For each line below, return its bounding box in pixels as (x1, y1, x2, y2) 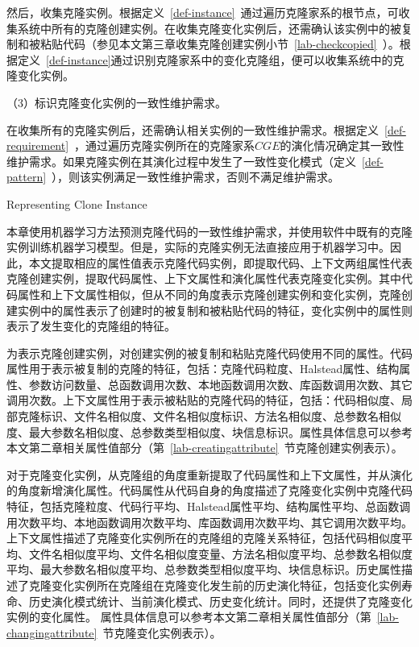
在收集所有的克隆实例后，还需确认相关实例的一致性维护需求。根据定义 (6, 121, 379, 138)
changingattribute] (6, 624, 97, 641)
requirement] (6, 137, 69, 154)
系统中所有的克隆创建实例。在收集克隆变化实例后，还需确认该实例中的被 (17, 19, 401, 36)
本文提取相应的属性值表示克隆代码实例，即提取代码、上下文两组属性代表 (28, 254, 413, 271)
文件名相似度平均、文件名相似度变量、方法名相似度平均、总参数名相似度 (28, 545, 413, 562)
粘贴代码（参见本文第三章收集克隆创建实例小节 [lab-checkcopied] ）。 (39, 35, 400, 52)
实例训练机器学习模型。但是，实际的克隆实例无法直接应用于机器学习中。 (6, 238, 390, 255)
